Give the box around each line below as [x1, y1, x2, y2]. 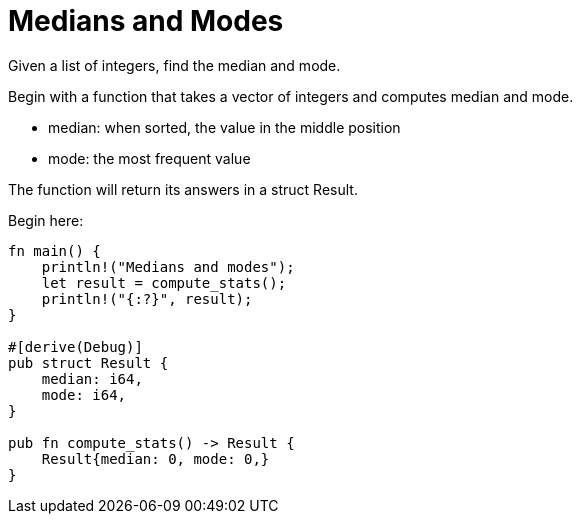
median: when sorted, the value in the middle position [48, 118, 401, 136]
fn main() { [8, 242, 101, 259]
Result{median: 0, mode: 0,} [41, 450, 270, 467]
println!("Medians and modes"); [41, 258, 295, 275]
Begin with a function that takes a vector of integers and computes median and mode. [8, 87, 574, 105]
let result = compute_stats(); [41, 274, 287, 291]
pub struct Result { [8, 354, 169, 371]
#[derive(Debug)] [8, 338, 143, 355]
